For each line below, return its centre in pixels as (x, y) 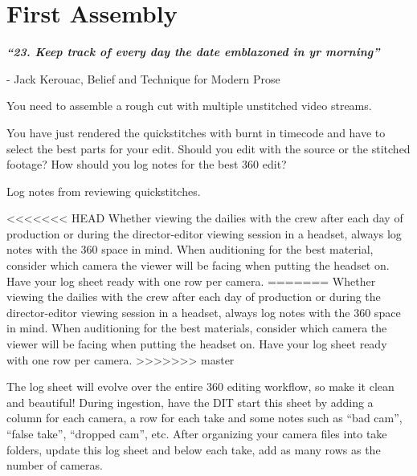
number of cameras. (55, 465)
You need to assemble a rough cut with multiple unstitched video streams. (189, 106)
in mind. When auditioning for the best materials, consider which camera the (197, 328)
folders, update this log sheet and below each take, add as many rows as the (194, 449)
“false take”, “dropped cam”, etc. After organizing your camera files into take (197, 433)
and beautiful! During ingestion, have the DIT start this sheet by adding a (190, 402)
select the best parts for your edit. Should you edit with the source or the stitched (208, 148)
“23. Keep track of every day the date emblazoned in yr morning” (193, 52)
